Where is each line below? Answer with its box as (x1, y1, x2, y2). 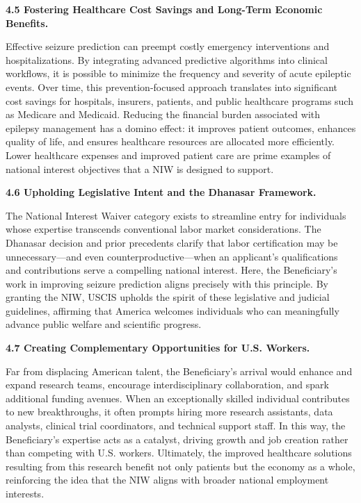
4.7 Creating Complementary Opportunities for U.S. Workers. (6, 340, 310, 355)
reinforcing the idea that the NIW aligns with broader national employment (6, 472, 329, 487)
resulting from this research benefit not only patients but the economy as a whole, (6, 459, 355, 473)
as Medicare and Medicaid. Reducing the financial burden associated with (6, 107, 321, 122)
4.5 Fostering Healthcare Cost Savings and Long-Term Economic (6, 2, 323, 16)
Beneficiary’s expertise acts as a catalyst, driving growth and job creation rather (6, 431, 348, 446)
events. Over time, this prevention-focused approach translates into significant (6, 79, 338, 94)
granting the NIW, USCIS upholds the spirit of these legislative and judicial (6, 290, 330, 304)
